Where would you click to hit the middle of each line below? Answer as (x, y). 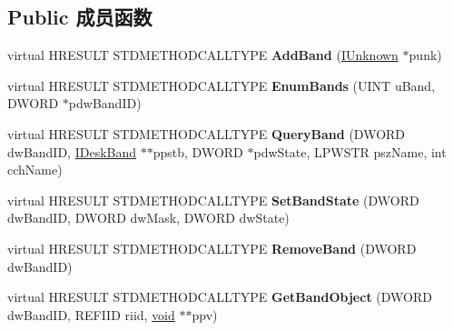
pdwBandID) (105, 103)
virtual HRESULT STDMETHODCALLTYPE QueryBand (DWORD (207, 133)
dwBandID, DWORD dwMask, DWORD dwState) (148, 218)
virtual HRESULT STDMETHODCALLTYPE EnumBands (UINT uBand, (222, 85)
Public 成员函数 (80, 17)
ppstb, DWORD (198, 151)
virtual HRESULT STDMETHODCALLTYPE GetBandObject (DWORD (220, 297)
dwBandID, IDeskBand (72, 151)
